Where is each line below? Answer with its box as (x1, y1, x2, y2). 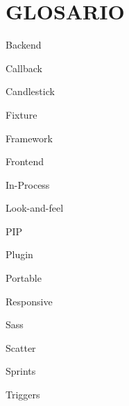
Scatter (6, 340, 36, 355)
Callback (6, 60, 42, 75)
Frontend (6, 154, 44, 169)
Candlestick (6, 84, 55, 99)
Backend (6, 37, 42, 52)
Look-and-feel (6, 201, 64, 215)
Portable (6, 271, 42, 285)
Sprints (6, 364, 36, 378)
